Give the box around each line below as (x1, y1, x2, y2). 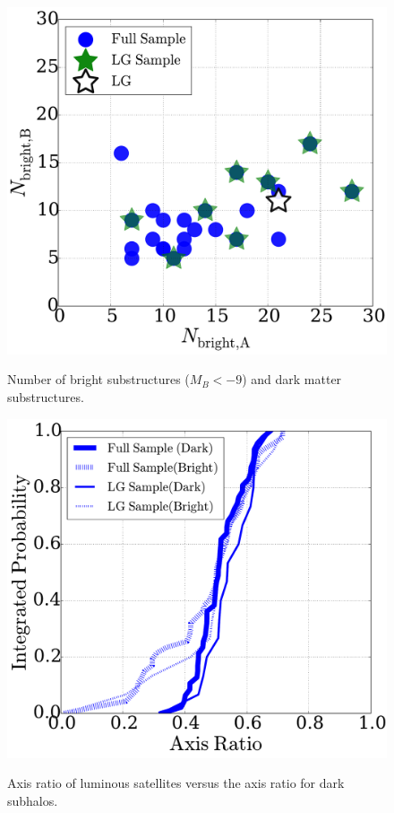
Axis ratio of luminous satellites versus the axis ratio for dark (7, 774, 345, 792)
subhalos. (7, 791, 58, 809)
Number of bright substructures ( (7, 370, 190, 389)
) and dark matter (242, 370, 342, 389)
